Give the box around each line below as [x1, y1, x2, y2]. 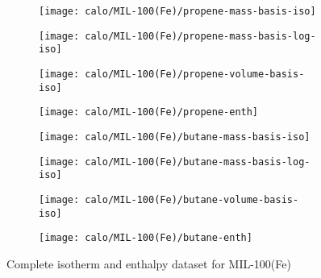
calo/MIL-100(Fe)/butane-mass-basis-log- [85, 156, 311, 168]
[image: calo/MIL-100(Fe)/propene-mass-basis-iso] [39, 6, 316, 17]
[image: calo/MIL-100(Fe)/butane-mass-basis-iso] [39, 131, 311, 143]
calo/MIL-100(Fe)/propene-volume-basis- [85, 68, 305, 80]
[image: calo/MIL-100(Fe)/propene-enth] [39, 106, 259, 118]
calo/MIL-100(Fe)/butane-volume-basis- [85, 193, 299, 205]
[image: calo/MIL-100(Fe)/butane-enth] [39, 232, 252, 244]
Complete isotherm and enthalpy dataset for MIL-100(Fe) [6, 255, 291, 272]
